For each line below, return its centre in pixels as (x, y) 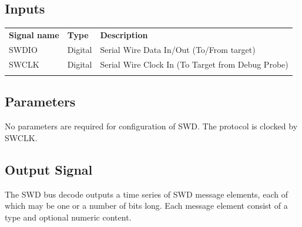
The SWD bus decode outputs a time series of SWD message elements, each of (146, 194)
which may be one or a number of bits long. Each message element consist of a (146, 206)
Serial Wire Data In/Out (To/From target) (178, 49)
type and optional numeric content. (68, 217)
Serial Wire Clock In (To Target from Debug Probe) (194, 64)
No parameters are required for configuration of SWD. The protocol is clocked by (151, 126)
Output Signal (49, 169)
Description (124, 34)
